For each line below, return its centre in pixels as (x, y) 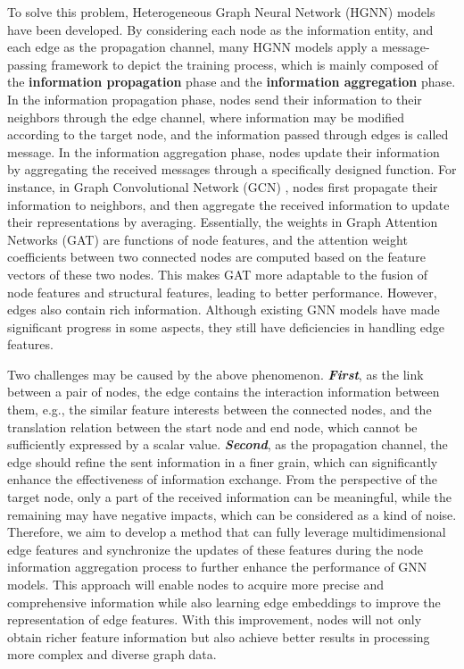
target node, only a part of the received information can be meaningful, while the (229, 497)
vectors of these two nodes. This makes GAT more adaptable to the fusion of (218, 274)
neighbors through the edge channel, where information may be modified (206, 117)
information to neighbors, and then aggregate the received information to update (228, 204)
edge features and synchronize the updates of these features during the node (215, 549)
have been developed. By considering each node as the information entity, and (220, 29)
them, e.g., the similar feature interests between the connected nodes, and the (220, 410)
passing (27, 64)
